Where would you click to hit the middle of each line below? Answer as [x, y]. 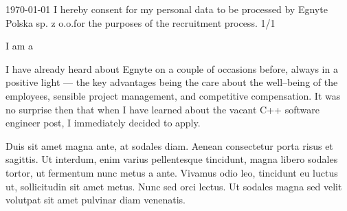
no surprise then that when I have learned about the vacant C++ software [163, 109]
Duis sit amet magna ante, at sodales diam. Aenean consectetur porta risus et [169, 145]
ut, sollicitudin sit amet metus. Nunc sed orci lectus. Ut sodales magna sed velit [174, 186]
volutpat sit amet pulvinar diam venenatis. [96, 200]
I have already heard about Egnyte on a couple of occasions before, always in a [172, 68]
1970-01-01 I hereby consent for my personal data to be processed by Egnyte [167, 9]
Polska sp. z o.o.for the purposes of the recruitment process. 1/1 [141, 22]
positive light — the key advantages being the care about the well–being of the [172, 82]
